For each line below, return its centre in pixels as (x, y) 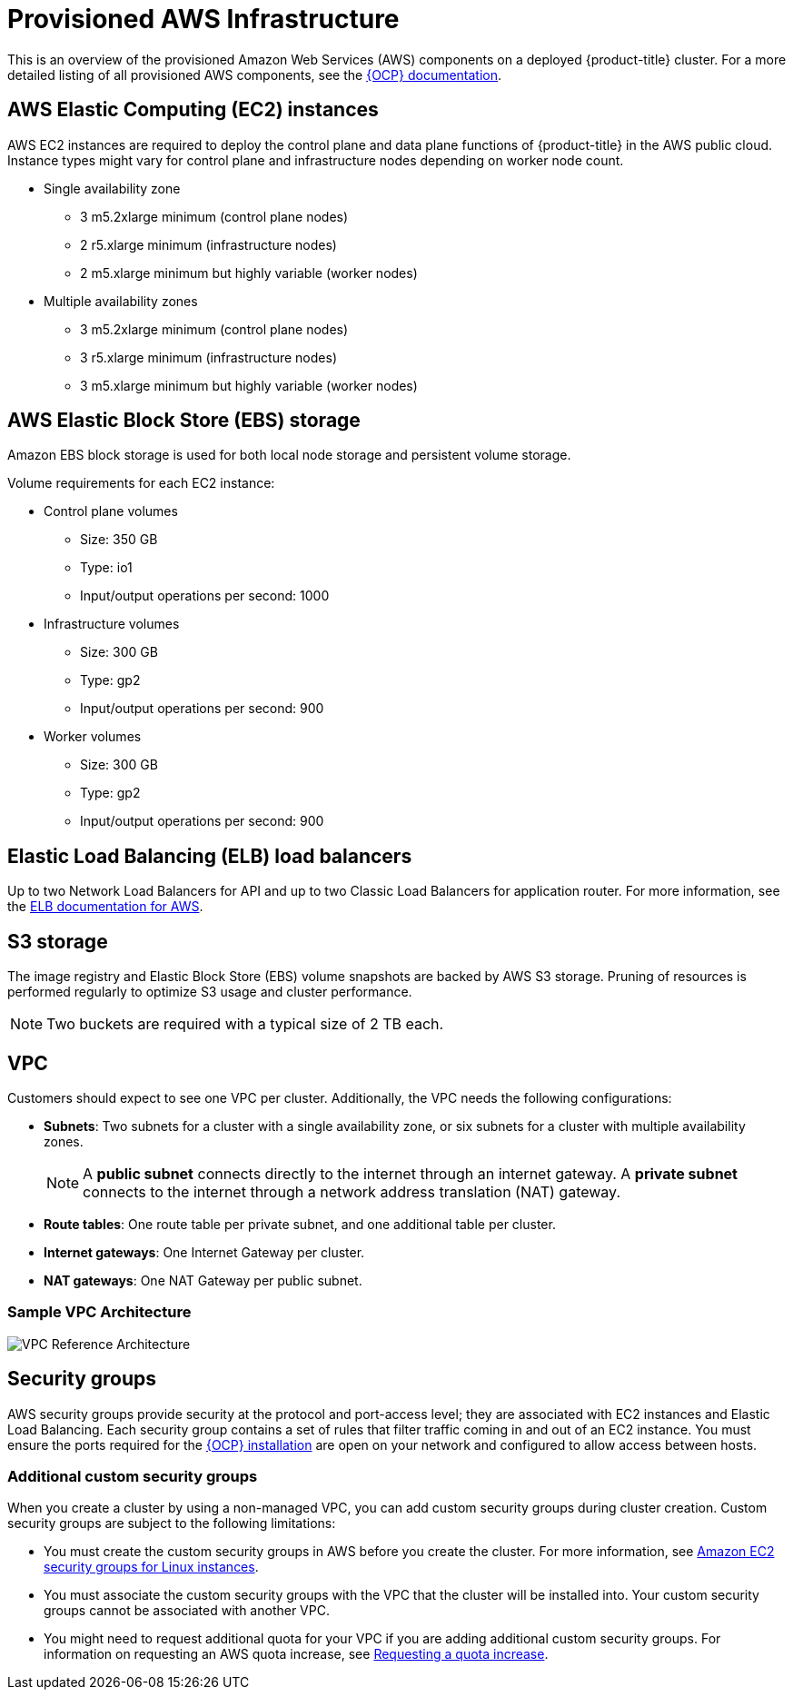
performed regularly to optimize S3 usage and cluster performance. (210, 992)
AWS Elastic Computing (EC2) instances (193, 110)
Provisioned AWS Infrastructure (203, 19)
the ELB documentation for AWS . (105, 907)
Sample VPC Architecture (99, 1312)
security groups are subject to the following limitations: (172, 1523)
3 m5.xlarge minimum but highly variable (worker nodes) (249, 385)
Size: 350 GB (119, 540)
